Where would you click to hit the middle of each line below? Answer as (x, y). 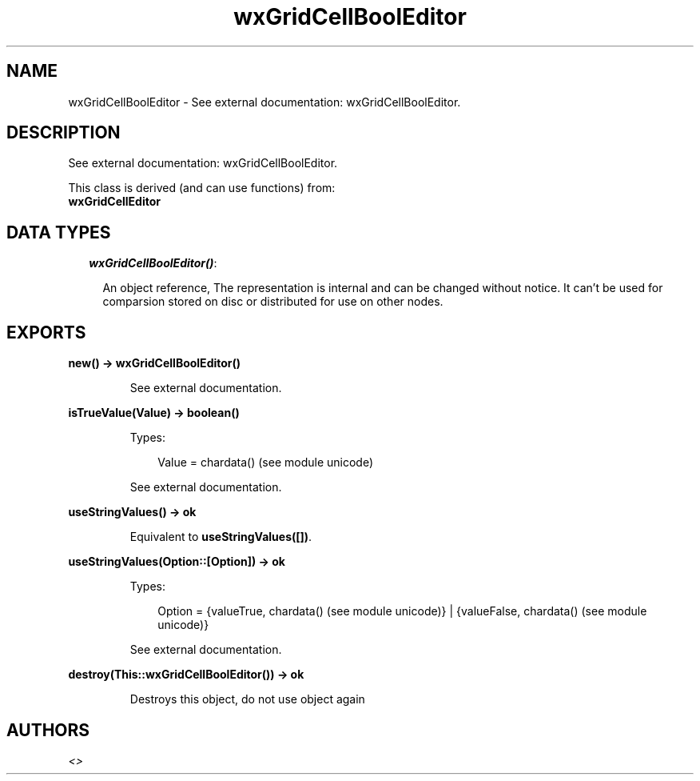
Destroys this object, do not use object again (247, 699)
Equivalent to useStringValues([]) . (221, 537)
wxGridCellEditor (114, 202)
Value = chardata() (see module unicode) (266, 463)
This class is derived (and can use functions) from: (202, 188)
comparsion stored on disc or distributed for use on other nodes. (273, 302)
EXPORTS (46, 332)
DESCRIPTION (64, 133)
